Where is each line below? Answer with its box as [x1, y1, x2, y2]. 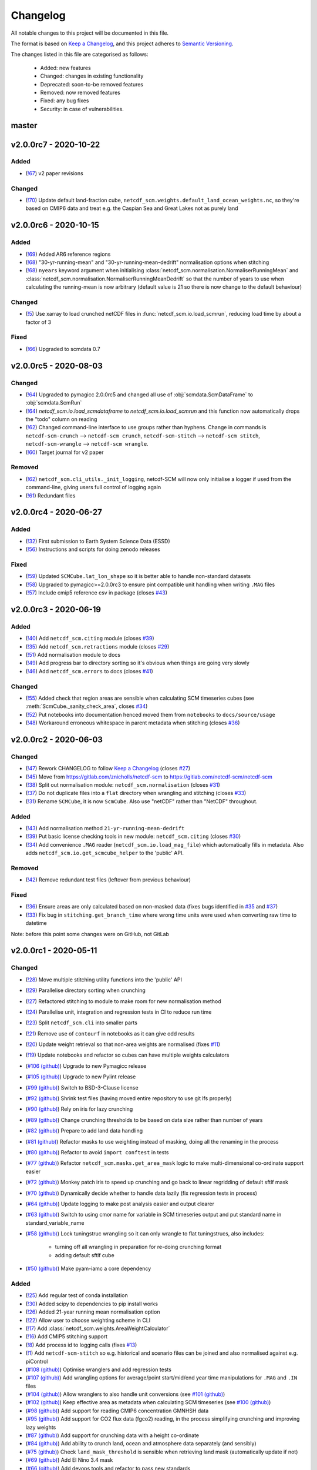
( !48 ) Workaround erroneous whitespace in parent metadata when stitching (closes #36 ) [25, 719, 240, 726]
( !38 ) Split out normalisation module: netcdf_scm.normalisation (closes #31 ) [25, 781, 220, 789]
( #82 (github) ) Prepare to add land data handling [25, 1127, 143, 1134]
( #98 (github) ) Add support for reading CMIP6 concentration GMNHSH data [25, 1407, 209, 1414]
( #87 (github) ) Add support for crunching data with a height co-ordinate [25, 1432, 200, 1439]
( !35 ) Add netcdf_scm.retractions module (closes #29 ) [25, 643, 170, 650]
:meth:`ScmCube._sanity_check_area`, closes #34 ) [25, 703, 148, 710]
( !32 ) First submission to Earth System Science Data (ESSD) [25, 537, 170, 544]
